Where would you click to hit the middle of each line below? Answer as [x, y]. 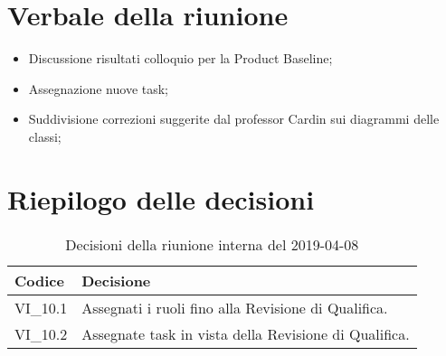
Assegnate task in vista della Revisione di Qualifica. [246, 333]
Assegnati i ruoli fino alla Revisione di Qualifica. [235, 307]
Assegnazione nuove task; [99, 88]
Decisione [116, 280]
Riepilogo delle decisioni [161, 198]
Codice [39, 280]
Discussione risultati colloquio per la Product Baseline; [180, 58]
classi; [45, 136]
